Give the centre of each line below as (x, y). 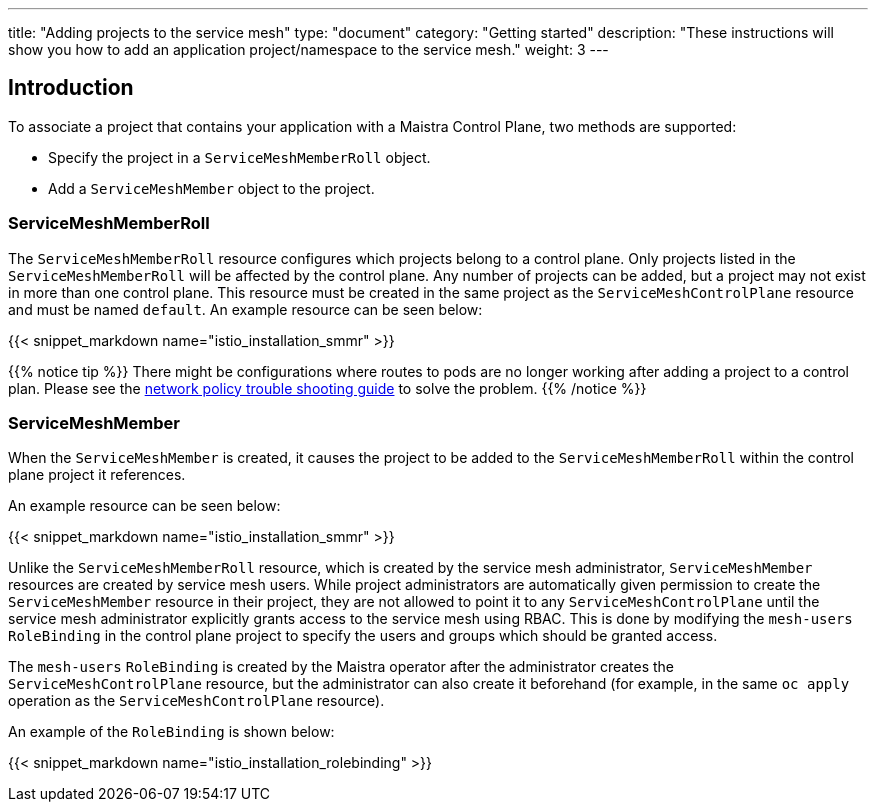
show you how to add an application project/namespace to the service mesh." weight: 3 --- (308, 49)
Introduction (71, 88)
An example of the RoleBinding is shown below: (171, 732)
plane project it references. (97, 475)
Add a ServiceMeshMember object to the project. (211, 188)
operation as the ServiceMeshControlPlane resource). (196, 701)
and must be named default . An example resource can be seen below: (245, 309)
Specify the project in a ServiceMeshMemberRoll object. (239, 157)
